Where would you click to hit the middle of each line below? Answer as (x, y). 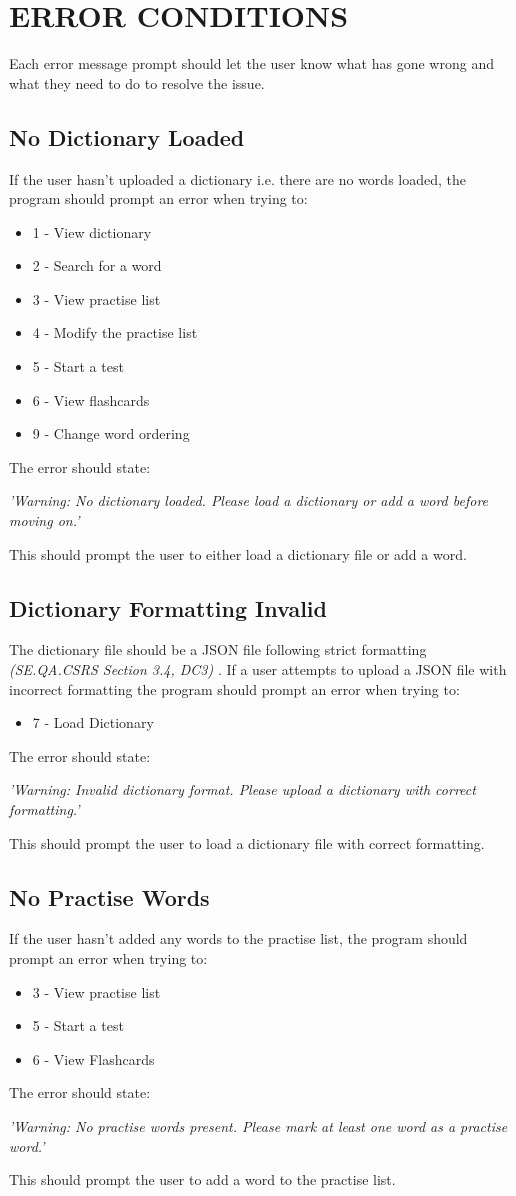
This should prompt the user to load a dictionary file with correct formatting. (247, 842)
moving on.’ (44, 520)
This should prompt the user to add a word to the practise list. (202, 1179)
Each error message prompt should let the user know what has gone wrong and (251, 63)
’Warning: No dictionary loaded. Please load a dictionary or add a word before (249, 500)
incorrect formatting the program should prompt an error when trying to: (234, 688)
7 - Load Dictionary (93, 722)
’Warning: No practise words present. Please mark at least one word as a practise (258, 1125)
